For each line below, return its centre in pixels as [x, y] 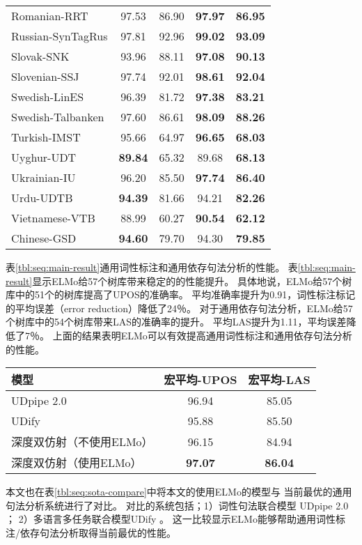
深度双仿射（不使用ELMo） [82, 442]
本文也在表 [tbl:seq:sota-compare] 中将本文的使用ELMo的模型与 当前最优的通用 [179, 492]
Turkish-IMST [46, 137]
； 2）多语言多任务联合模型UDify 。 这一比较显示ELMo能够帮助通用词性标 [175, 519]
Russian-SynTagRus [60, 36]
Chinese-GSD [44, 238]
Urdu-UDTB [42, 198]
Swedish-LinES [48, 97]
